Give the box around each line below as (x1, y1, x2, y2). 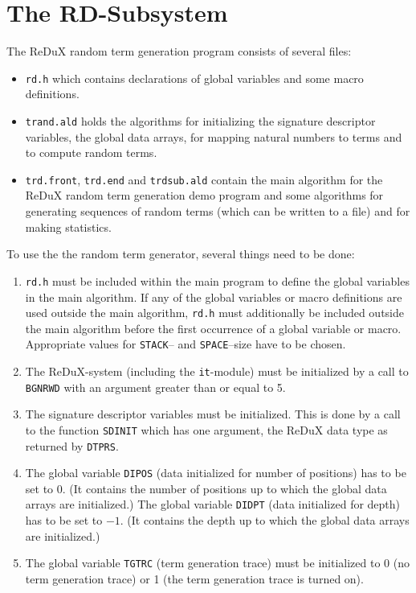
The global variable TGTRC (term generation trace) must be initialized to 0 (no (25, 554, 410, 571)
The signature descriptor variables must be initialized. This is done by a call (25, 406, 401, 422)
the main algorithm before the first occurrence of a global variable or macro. (25, 319, 402, 336)
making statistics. (25, 218, 112, 235)
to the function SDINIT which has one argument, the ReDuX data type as (25, 421, 388, 438)
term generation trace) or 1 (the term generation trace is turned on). (25, 570, 364, 587)
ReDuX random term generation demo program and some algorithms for (25, 187, 384, 204)
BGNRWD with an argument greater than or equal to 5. (25, 378, 286, 395)
